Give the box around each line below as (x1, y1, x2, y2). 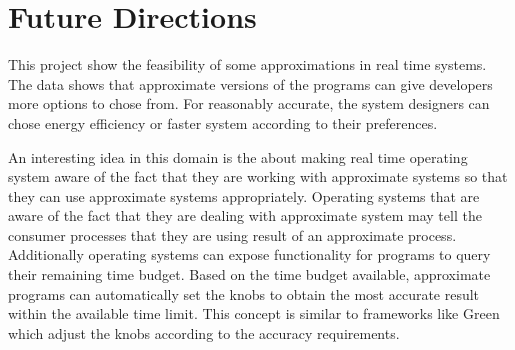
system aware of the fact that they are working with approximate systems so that (8, 166, 508, 187)
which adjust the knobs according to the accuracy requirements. (8, 322, 400, 343)
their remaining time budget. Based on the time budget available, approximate (8, 264, 491, 285)
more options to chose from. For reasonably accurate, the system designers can (8, 93, 490, 114)
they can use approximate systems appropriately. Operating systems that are (8, 185, 480, 206)
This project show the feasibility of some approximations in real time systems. (8, 54, 487, 75)
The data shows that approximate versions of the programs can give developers (8, 73, 493, 94)
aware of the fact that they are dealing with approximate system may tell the (8, 205, 482, 226)
